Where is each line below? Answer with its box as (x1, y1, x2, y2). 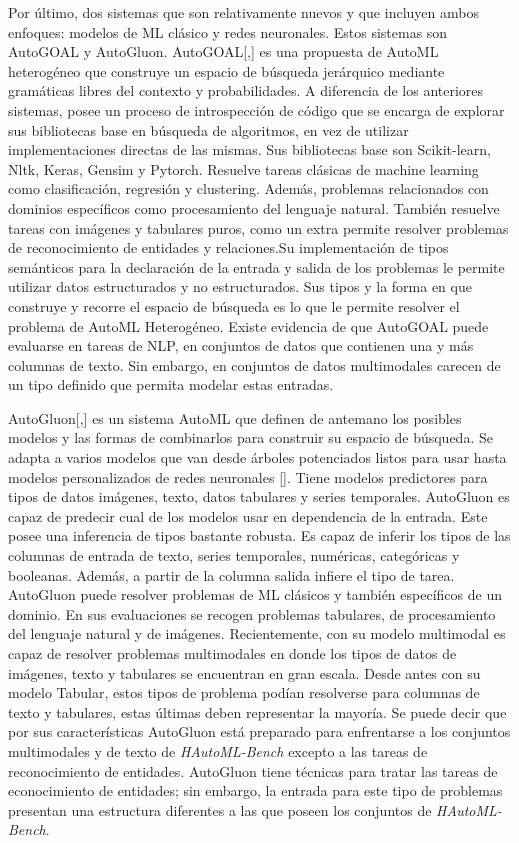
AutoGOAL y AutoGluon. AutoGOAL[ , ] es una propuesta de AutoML (8, 41, 439, 62)
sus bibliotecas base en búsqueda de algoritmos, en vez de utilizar (8, 119, 409, 140)
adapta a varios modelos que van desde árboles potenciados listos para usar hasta (8, 447, 507, 468)
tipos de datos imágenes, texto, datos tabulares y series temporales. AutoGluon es (8, 486, 510, 507)
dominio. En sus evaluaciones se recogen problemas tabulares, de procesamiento (8, 603, 496, 624)
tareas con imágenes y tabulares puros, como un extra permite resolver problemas (8, 217, 509, 238)
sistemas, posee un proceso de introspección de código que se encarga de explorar (8, 99, 505, 120)
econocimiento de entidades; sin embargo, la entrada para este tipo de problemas (8, 780, 503, 801)
